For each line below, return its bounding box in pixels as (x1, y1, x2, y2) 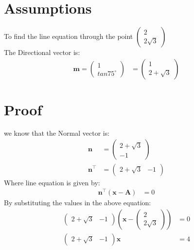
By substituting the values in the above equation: (4, 197, 151, 208)
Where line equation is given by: (4, 177, 100, 187)
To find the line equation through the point (4, 31, 133, 41)
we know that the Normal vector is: (4, 127, 110, 138)
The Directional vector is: (4, 47, 80, 57)
